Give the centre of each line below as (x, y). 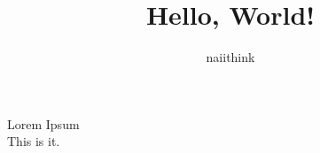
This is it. (34, 141)
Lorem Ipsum (43, 123)
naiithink (230, 57)
